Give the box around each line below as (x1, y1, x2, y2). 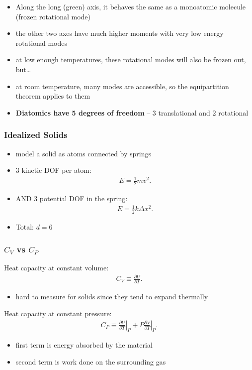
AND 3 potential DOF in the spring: (15, 193, 128, 204)
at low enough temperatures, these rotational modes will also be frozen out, (15, 54, 246, 65)
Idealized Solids (4, 128, 68, 141)
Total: (15, 222, 34, 232)
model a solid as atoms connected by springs (15, 148, 152, 158)
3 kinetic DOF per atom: (15, 165, 91, 175)
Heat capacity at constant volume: (4, 262, 109, 272)
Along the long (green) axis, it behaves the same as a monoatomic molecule (15, 1, 246, 11)
